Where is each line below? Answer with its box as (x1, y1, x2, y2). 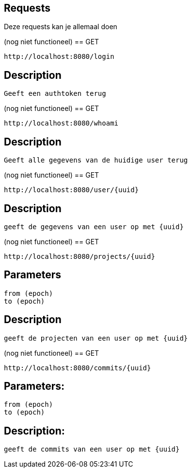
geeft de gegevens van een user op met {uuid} (4, 222, 184, 231)
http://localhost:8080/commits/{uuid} (4, 363, 151, 372)
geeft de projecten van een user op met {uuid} (4, 334, 188, 342)
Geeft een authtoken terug (4, 90, 106, 98)
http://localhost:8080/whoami (4, 119, 119, 127)
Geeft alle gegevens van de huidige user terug (4, 156, 188, 164)
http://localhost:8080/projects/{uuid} (4, 252, 155, 260)
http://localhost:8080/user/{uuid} (4, 186, 139, 194)
